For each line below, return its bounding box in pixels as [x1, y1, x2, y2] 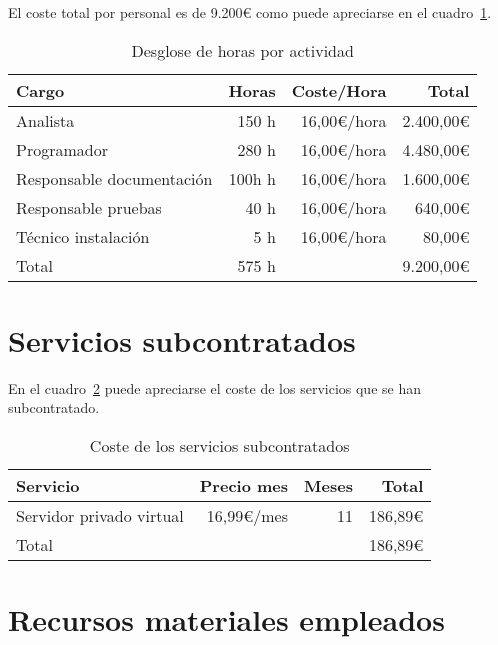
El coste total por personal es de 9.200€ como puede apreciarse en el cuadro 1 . [8, 2, 492, 22]
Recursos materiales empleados [8, 599, 445, 640]
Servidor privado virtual [16, 503, 184, 527]
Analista [16, 108, 75, 132]
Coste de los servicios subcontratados [89, 433, 350, 457]
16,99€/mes [206, 503, 289, 527]
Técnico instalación [16, 224, 150, 248]
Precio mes [199, 473, 289, 497]
